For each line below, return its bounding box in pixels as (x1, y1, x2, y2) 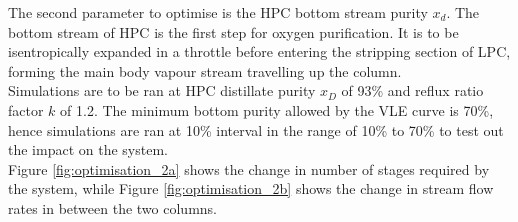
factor (8, 99, 44, 120)
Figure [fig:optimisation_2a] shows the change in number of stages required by (8, 158, 490, 179)
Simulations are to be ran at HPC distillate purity (8, 80, 316, 101)
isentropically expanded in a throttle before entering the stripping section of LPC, (8, 41, 511, 62)
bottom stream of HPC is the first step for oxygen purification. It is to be (8, 21, 459, 42)
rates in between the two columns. (8, 197, 217, 218)
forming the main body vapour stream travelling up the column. (8, 60, 402, 81)
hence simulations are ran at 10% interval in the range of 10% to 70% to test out (8, 119, 504, 140)
